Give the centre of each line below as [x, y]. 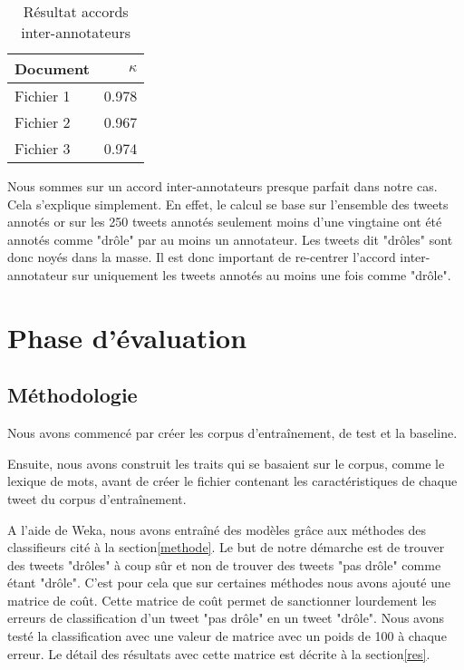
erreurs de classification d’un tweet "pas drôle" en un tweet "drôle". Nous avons [226, 618]
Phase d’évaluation [127, 337]
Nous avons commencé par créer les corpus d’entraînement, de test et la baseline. [232, 433]
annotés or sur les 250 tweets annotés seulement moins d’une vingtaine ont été [225, 222]
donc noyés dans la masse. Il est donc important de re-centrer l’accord [202, 257]
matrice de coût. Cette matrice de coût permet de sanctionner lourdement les [222, 600]
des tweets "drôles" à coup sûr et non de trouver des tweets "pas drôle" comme [224, 564]
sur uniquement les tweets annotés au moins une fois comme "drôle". [261, 274]
